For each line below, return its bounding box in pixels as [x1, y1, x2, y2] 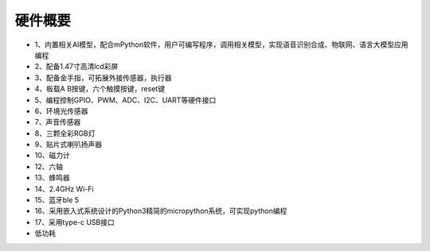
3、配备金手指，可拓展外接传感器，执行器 [34, 72, 172, 83]
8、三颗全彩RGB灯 [34, 128, 96, 138]
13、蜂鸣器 [34, 173, 71, 183]
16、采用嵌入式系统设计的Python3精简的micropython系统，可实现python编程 [34, 207, 287, 216]
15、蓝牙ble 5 [34, 195, 80, 205]
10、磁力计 [34, 151, 71, 160]
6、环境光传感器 [34, 106, 88, 115]
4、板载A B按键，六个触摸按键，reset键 [34, 84, 166, 94]
